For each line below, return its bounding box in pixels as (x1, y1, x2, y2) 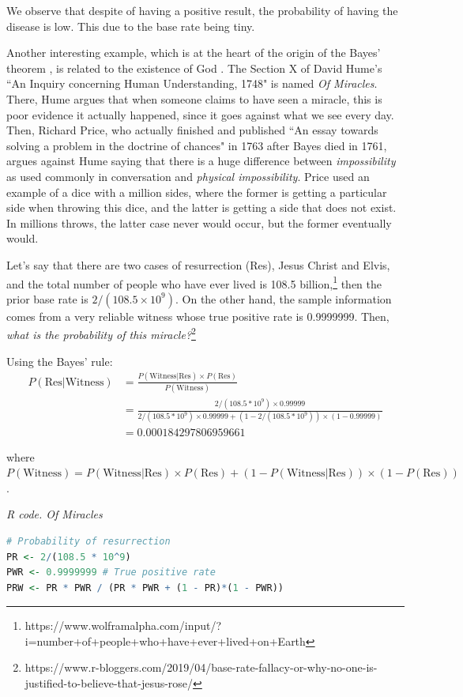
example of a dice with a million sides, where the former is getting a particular (6, 183, 387, 200)
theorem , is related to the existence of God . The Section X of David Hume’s (6, 59, 382, 76)
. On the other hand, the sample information (175, 290, 392, 307)
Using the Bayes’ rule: (6, 352, 113, 369)
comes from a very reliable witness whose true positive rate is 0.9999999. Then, (6, 307, 390, 324)
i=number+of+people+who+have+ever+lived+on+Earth (24, 632, 306, 649)
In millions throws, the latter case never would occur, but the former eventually (6, 214, 392, 231)
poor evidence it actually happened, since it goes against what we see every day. (6, 106, 394, 122)
